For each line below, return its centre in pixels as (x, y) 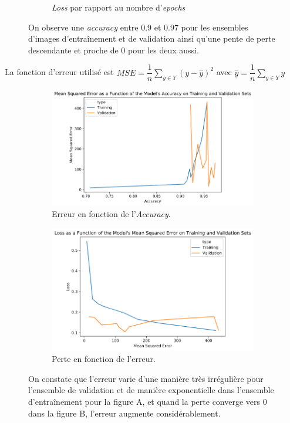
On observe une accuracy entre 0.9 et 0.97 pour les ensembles (138, 27)
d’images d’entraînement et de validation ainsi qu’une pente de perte (152, 38)
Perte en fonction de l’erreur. (104, 359)
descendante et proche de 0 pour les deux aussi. (114, 50)
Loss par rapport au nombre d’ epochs (119, 7)
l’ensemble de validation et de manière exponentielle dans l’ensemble (151, 390)
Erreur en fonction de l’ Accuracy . (111, 214)
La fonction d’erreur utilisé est (59, 72)
